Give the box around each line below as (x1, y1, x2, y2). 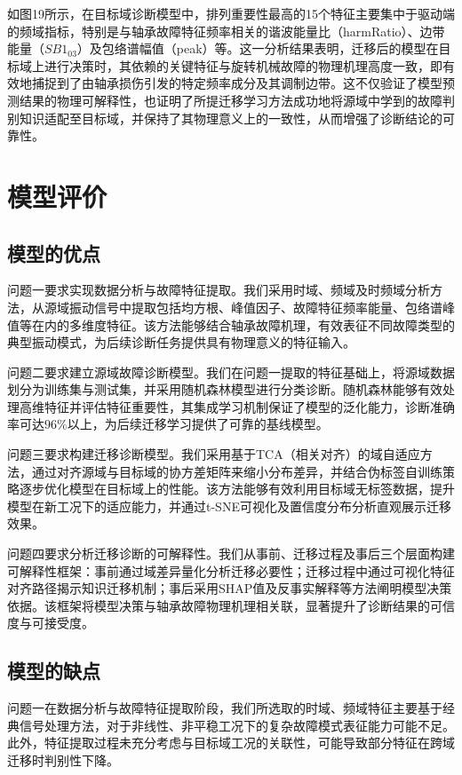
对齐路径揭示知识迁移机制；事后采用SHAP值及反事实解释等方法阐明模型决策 (7, 579, 452, 597)
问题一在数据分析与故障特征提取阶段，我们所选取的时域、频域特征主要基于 (7, 699, 442, 717)
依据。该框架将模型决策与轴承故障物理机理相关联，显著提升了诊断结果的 (7, 596, 430, 614)
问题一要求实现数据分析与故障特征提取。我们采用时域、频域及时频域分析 (7, 281, 430, 299)
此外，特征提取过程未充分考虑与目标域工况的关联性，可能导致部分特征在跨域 (7, 733, 455, 752)
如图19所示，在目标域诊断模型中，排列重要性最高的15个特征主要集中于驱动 (7, 4, 442, 22)
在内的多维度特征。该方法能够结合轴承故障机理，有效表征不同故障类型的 (31, 315, 455, 334)
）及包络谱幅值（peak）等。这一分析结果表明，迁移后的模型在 (76, 39, 439, 58)
